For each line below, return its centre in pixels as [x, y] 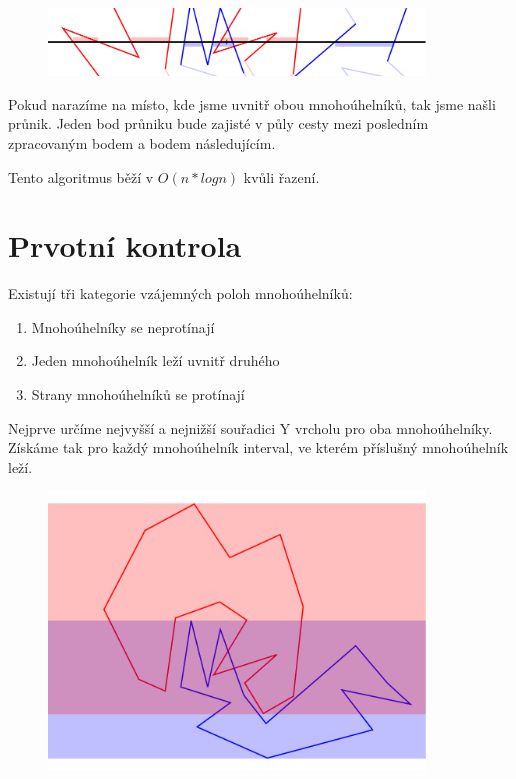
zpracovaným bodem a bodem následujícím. [142, 142]
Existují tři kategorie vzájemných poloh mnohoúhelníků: [180, 293]
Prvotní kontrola [125, 245]
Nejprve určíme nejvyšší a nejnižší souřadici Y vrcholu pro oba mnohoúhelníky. [250, 427]
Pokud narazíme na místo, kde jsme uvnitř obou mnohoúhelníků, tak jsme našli [252, 103]
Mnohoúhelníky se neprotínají [123, 326]
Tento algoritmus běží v [81, 176]
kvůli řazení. [281, 176]
